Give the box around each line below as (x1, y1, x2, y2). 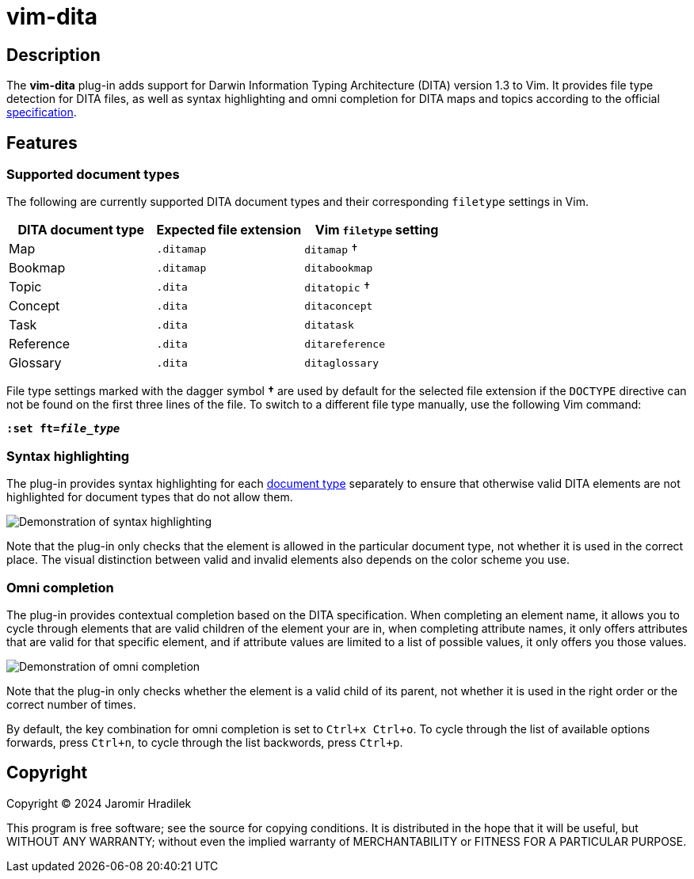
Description (6, 44, 101, 65)
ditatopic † (304, 279, 371, 295)
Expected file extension (156, 222, 302, 238)
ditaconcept (304, 299, 373, 312)
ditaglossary (304, 356, 379, 369)
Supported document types (6, 166, 180, 183)
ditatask (304, 318, 354, 331)
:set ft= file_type (6, 422, 120, 436)
